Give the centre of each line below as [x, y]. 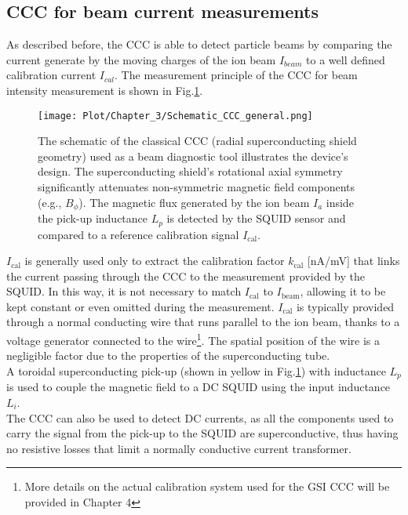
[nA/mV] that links [353, 261]
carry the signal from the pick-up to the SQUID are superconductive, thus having [202, 433]
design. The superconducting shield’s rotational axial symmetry [190, 171]
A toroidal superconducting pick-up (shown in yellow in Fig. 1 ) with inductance [196, 370]
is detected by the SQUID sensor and [256, 218]
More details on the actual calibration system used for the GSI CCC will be [207, 486]
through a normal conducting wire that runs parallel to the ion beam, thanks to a [203, 322]
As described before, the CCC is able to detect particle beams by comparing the [199, 44]
